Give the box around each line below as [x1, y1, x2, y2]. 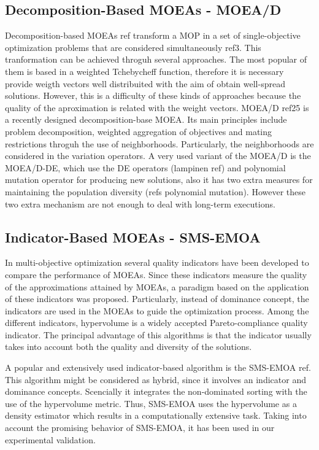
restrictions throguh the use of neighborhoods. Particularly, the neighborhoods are [5, 137, 314, 150]
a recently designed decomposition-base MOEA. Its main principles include [5, 113, 287, 126]
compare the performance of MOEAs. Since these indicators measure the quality [5, 268, 307, 281]
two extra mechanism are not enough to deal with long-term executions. [5, 197, 275, 210]
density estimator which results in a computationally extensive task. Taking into [5, 409, 307, 422]
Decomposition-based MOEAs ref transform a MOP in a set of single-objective [5, 29, 301, 42]
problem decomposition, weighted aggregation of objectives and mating [5, 125, 272, 138]
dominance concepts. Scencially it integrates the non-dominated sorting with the [5, 385, 307, 398]
